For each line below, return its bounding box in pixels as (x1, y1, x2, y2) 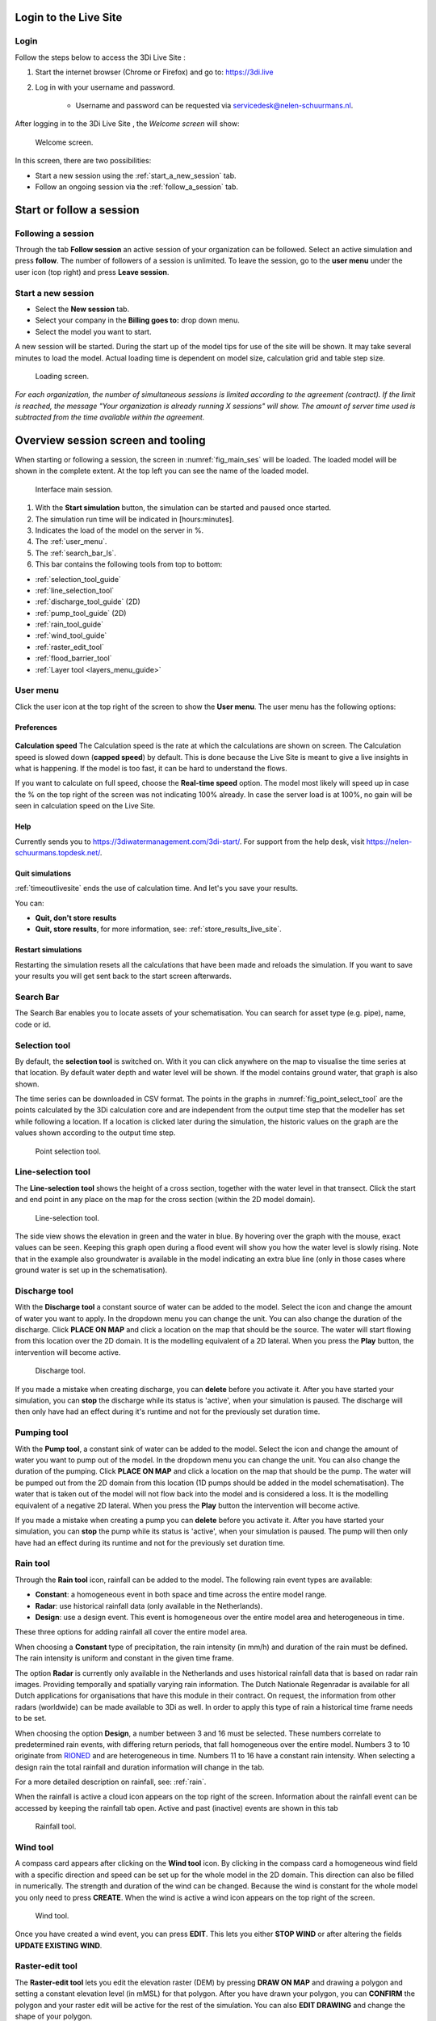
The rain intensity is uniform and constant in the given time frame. (15, 1653, 234, 1663)
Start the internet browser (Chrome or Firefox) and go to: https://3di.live (35, 67, 274, 77)
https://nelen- (366, 837, 413, 846)
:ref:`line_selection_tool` (35, 585, 115, 595)
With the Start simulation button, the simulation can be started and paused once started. (35, 503, 331, 513)
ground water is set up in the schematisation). (15, 1265, 168, 1275)
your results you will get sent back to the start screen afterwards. (15, 971, 232, 981)
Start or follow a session (15, 203, 140, 217)
